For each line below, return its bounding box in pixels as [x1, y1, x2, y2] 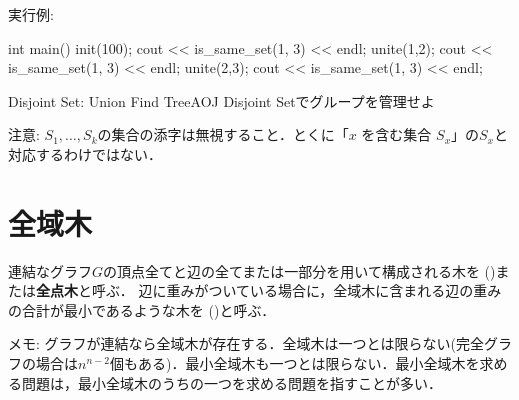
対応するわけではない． [8, 143, 162, 164]
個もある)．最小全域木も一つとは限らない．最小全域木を [110, 353, 480, 374]
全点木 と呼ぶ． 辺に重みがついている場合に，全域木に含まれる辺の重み [36, 280, 502, 301]
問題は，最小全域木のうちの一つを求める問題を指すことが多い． [21, 372, 442, 393]
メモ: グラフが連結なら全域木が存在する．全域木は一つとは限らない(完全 [8, 333, 484, 354]
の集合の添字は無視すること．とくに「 [97, 124, 349, 145]
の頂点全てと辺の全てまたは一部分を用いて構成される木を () [103, 260, 496, 281]
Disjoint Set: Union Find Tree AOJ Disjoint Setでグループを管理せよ [8, 90, 435, 111]
